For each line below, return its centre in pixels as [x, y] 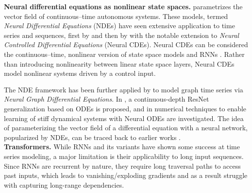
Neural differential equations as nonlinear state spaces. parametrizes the [123, 6]
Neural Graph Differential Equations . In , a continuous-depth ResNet [107, 99]
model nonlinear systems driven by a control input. [80, 73]
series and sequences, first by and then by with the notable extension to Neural [122, 35]
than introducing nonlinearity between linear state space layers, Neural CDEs [119, 63]
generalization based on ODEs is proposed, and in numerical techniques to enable [125, 108]
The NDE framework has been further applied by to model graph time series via [124, 89]
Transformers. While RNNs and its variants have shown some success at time [122, 147]
